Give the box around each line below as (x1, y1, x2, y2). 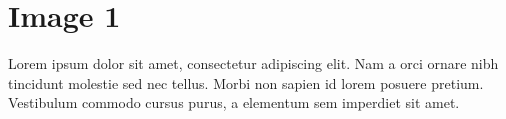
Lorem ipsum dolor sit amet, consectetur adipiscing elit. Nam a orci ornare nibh (8, 53, 499, 74)
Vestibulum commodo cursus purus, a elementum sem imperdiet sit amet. (8, 92, 460, 113)
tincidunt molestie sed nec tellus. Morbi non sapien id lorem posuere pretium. (8, 72, 484, 93)
